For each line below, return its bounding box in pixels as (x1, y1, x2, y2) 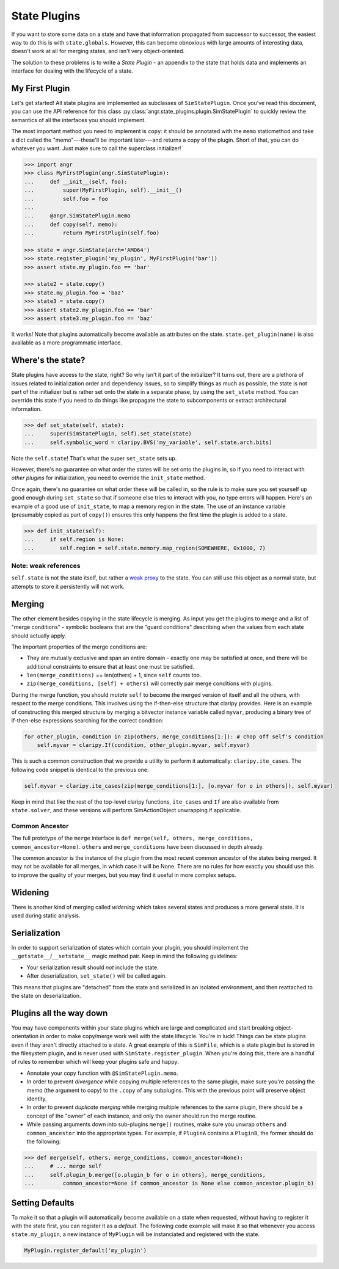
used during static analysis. (11, 912, 81, 919)
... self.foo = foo (24, 195, 108, 202)
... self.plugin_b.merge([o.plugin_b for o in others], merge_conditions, (24, 1171, 266, 1178)
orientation (11, 1033, 39, 1040)
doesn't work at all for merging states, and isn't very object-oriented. (11, 48, 185, 55)
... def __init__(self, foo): (24, 178, 128, 185)
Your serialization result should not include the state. (26, 964, 159, 971)
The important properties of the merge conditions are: (11, 643, 147, 650)
